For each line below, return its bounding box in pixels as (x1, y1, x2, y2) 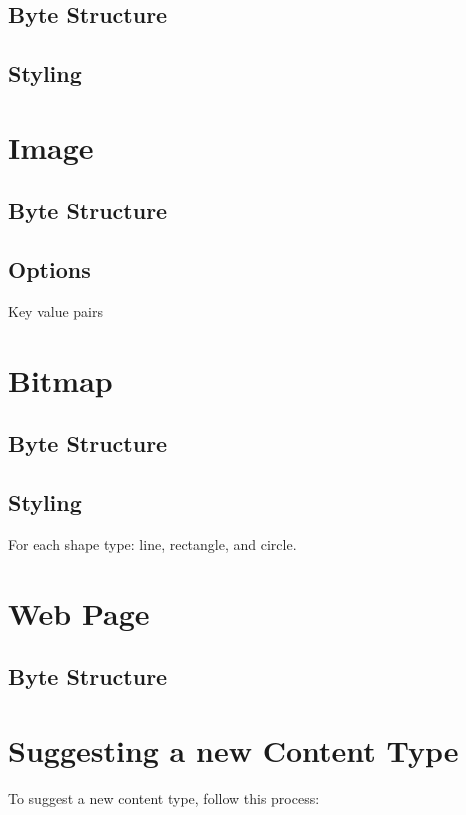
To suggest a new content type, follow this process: (8, 787, 320, 808)
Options (8, 254, 91, 285)
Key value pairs (8, 300, 104, 321)
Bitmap (8, 359, 113, 400)
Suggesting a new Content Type (8, 729, 459, 770)
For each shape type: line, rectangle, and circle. (8, 533, 297, 554)
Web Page (8, 592, 150, 633)
